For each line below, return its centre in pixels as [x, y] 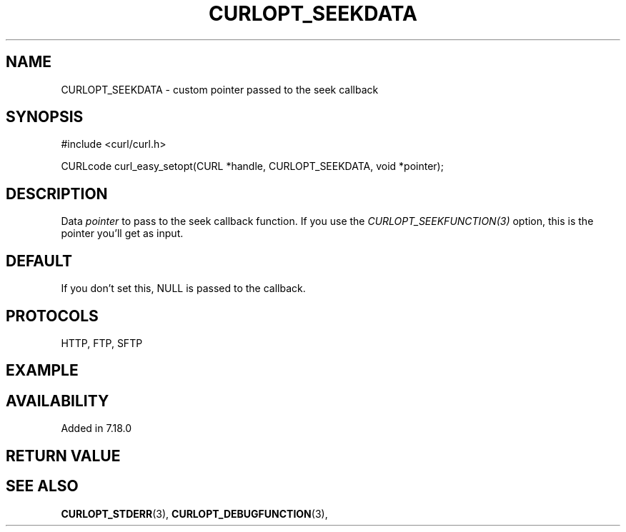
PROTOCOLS [52, 316]
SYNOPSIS [45, 117]
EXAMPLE [42, 371]
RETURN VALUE [63, 456]
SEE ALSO [42, 486]
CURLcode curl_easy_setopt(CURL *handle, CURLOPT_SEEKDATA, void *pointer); [252, 166]
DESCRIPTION [57, 194]
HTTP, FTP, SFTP [102, 343]
